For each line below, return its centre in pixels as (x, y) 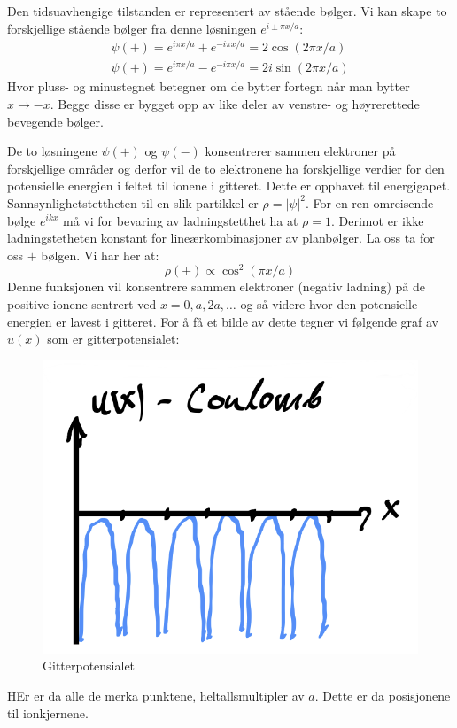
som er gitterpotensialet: (113, 339)
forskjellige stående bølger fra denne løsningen (132, 28)
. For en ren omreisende (370, 202)
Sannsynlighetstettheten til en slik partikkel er (133, 202)
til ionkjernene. (48, 713)
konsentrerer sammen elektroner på (300, 151)
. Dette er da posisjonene (383, 696)
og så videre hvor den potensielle (329, 304)
